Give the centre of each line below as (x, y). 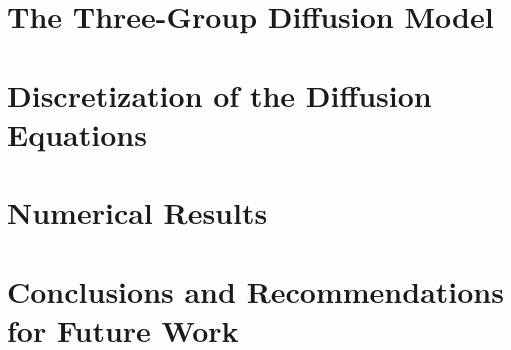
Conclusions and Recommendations (255, 290)
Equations (77, 133)
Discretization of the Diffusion (219, 94)
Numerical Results (137, 212)
